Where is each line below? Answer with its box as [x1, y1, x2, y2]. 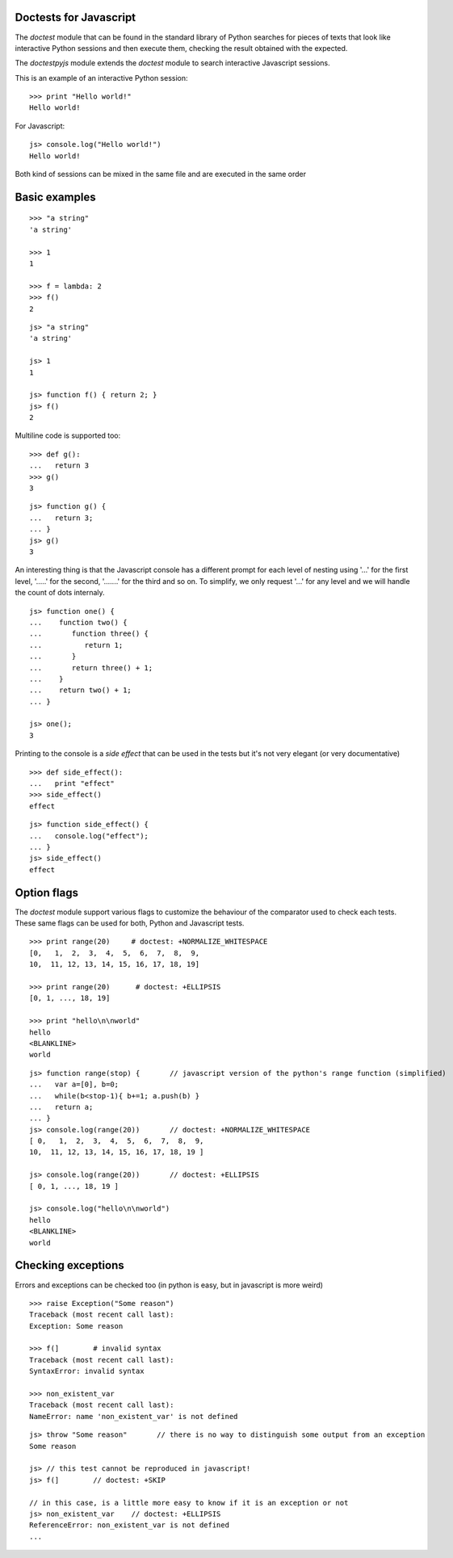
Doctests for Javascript [15, 10, 136, 24]
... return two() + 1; [29, 686, 132, 695]
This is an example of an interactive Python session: [15, 73, 189, 82]
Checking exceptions [15, 1258, 124, 1272]
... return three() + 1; [29, 663, 153, 672]
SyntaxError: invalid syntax [29, 1367, 145, 1376]
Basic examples [15, 190, 96, 204]
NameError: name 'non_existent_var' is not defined [29, 1412, 238, 1421]
